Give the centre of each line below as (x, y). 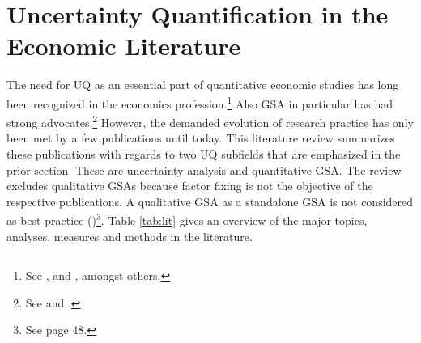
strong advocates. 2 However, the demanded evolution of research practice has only (210, 121)
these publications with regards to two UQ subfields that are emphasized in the (204, 154)
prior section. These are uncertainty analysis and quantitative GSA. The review (204, 169)
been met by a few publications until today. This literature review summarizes (201, 138)
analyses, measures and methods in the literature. (130, 236)
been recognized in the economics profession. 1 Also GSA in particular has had (200, 102)
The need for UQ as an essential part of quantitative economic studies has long (203, 85)
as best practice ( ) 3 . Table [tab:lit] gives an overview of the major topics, (187, 219)
